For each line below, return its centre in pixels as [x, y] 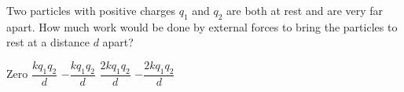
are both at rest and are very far [305, 10]
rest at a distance [48, 42]
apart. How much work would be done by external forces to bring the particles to [202, 26]
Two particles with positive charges [91, 10]
